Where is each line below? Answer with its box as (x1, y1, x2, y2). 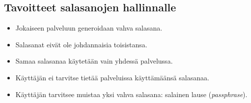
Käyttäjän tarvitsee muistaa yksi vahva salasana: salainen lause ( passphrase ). (15, 89, 248, 99)
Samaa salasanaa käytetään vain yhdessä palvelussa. (15, 56, 173, 66)
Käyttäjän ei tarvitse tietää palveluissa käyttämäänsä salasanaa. (15, 72, 209, 82)
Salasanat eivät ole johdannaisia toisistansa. (15, 39, 147, 49)
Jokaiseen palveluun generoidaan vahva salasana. (15, 23, 163, 33)
